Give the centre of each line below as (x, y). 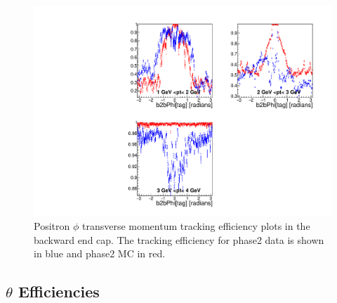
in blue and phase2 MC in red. (100, 253)
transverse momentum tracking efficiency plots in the (196, 226)
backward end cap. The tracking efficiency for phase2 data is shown (179, 239)
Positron (52, 226)
